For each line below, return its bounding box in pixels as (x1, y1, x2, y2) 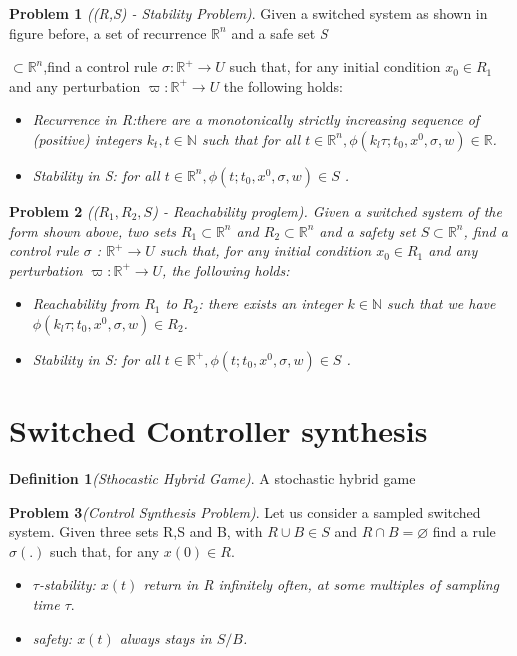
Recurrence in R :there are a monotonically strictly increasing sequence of (32, 109, 480, 130)
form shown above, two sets (9, 220, 176, 241)
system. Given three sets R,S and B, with (9, 521, 263, 542)
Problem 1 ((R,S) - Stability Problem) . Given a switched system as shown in (9, 3, 488, 23)
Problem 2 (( (9, 200, 99, 221)
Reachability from (32, 293, 140, 314)
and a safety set (319, 220, 416, 241)
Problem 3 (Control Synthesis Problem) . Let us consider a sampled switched (9, 501, 481, 522)
